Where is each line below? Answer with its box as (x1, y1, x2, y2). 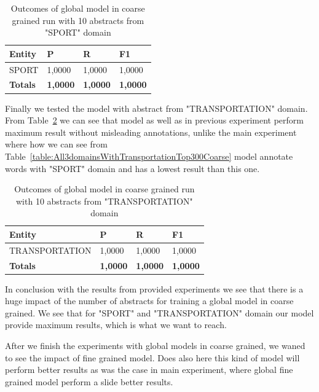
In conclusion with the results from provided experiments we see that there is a (5, 282, 304, 295)
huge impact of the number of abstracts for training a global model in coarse (5, 294, 294, 307)
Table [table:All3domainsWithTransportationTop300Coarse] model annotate (5, 149, 293, 162)
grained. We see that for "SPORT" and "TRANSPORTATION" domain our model (5, 306, 314, 319)
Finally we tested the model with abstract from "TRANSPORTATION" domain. (5, 101, 308, 114)
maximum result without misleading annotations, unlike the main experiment (5, 125, 297, 138)
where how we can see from (5, 138, 108, 151)
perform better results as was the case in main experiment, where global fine (5, 363, 293, 376)
